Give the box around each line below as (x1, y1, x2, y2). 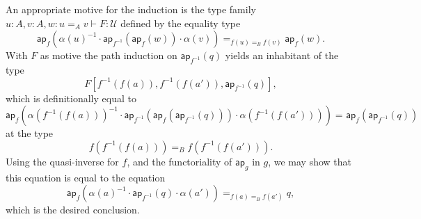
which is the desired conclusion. (6, 202, 140, 217)
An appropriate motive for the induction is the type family (6, 2, 256, 16)
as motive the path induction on (40, 48, 177, 63)
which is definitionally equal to (6, 90, 136, 105)
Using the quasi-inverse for (6, 154, 119, 168)
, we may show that (268, 154, 351, 168)
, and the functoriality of (127, 154, 232, 168)
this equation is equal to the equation (6, 170, 166, 184)
